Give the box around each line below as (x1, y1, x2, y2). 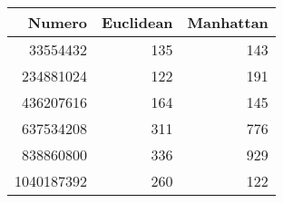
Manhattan (187, 12, 268, 33)
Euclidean (102, 12, 173, 33)
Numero (27, 12, 88, 33)
